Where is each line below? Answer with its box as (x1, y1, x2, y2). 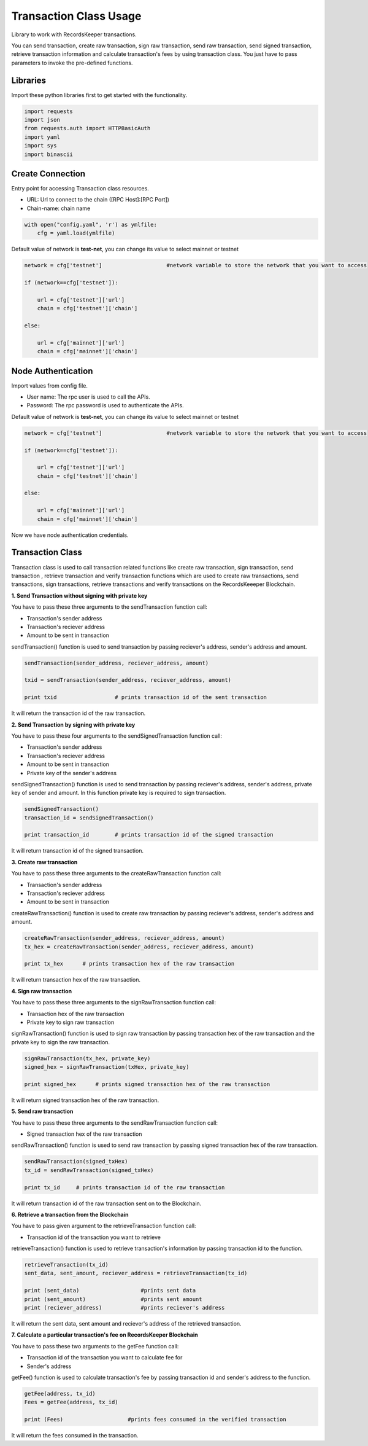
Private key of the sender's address (26, 769, 117, 776)
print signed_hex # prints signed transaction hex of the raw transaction (24, 1081, 270, 1087)
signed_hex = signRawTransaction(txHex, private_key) (24, 1063, 190, 1071)
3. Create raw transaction (11, 858, 78, 866)
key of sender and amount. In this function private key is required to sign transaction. (11, 789, 226, 797)
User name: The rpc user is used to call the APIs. (26, 393, 150, 401)
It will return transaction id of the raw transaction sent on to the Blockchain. (11, 1200, 202, 1207)
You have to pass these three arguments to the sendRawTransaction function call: (11, 1119, 218, 1127)
